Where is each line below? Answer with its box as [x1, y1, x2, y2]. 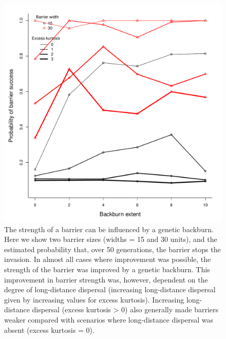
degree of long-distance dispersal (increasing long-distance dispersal [4, 284, 216, 295]
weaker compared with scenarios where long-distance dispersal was [4, 314, 213, 325]
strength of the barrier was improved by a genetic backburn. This [4, 263, 210, 274]
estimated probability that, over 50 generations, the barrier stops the [4, 243, 221, 254]
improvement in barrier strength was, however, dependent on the [4, 274, 208, 285]
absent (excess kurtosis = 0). [4, 324, 95, 335]
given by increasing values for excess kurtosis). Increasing [4, 294, 184, 305]
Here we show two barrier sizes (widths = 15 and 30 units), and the [4, 234, 217, 244]
